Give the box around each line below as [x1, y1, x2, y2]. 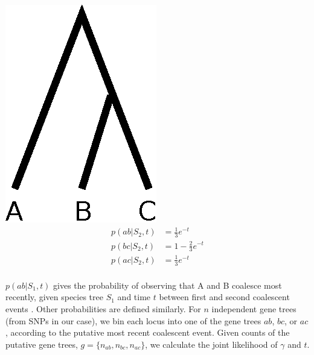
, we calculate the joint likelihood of [145, 338, 278, 350]
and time [117, 291, 151, 303]
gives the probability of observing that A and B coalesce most [53, 278, 282, 291]
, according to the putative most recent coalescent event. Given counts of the [5, 326, 290, 339]
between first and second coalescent [159, 291, 290, 303]
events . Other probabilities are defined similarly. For [5, 302, 201, 315]
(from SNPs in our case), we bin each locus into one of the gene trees [5, 314, 261, 327]
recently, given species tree [5, 291, 103, 303]
